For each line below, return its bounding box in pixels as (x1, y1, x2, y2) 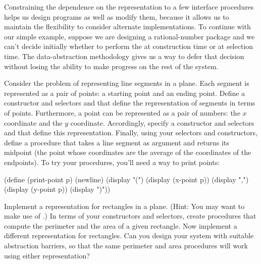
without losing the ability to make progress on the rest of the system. (4, 61, 219, 71)
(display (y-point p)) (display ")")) (4, 184, 111, 194)
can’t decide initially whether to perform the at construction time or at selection (4, 41, 253, 51)
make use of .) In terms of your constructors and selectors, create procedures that (4, 210, 256, 221)
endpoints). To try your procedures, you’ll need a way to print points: (4, 156, 220, 167)
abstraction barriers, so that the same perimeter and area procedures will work (4, 240, 248, 251)
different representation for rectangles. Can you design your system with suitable (4, 230, 254, 241)
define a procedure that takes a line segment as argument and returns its (4, 137, 229, 147)
